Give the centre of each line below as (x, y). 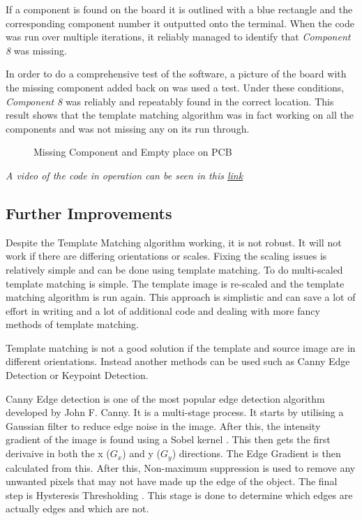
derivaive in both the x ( (58, 453)
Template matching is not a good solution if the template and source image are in (181, 347)
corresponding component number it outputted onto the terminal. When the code (180, 23)
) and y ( (142, 453)
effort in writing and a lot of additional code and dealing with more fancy (163, 310)
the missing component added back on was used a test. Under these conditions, (175, 87)
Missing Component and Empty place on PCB (133, 152)
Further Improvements (89, 213)
